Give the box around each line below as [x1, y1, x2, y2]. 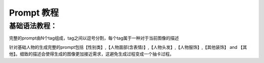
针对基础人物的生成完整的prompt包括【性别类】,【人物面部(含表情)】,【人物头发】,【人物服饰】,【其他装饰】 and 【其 [9, 44, 247, 50]
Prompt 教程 [9, 7, 59, 18]
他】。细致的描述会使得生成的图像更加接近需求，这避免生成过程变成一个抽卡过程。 [9, 51, 174, 57]
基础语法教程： [9, 21, 57, 30]
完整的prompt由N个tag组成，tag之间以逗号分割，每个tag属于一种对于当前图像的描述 [9, 35, 179, 41]
